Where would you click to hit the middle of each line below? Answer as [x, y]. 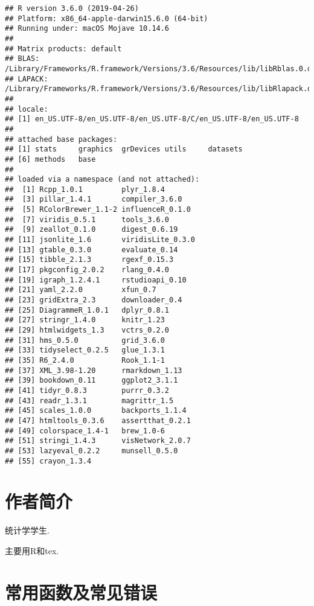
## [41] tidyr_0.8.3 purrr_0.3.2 [87, 390]
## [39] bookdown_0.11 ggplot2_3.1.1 [91, 381]
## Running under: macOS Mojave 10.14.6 [87, 29]
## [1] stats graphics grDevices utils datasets [124, 149]
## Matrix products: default [63, 49]
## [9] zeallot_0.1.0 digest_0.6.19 [91, 230]
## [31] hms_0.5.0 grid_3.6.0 [85, 340]
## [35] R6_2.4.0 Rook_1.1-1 [85, 360]
